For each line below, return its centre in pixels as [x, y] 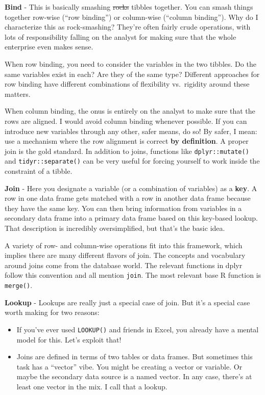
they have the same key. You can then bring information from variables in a [123, 208]
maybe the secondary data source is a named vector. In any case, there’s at [134, 376]
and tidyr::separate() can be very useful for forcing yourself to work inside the [132, 161]
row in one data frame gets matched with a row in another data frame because [128, 198]
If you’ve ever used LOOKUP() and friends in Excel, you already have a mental [138, 329]
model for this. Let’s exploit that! [69, 339]
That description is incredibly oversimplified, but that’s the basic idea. [115, 228]
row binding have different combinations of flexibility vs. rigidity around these [127, 84]
